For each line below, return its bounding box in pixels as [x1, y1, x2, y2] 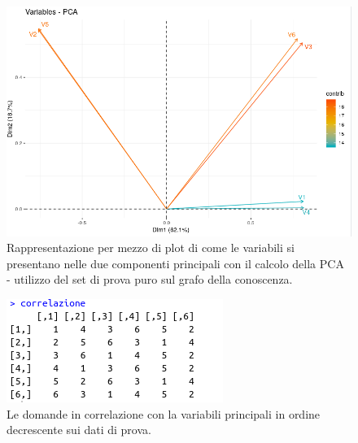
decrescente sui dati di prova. [7, 421, 151, 438]
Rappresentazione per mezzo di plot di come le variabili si [7, 239, 295, 256]
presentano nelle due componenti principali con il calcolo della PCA [7, 254, 344, 271]
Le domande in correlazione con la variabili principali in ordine [7, 405, 321, 422]
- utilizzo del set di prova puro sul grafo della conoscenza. [7, 271, 293, 288]
